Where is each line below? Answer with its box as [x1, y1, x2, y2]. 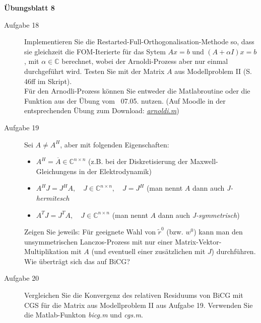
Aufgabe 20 [4, 273, 39, 283]
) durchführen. [211, 246, 256, 257]
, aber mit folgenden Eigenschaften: [60, 139, 169, 149]
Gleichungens [36, 166, 77, 176]
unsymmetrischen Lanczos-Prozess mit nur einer [24, 236, 173, 247]
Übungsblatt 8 [4, 3, 55, 13]
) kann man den [193, 226, 243, 237]
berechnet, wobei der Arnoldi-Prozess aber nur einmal [61, 56, 228, 66]
